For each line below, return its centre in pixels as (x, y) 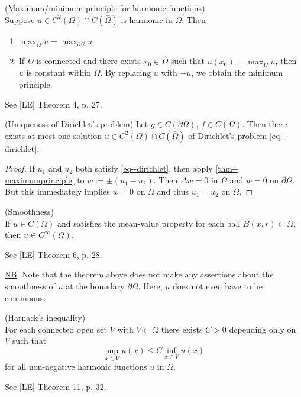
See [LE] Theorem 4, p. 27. (54, 104)
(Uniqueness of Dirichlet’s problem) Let (77, 124)
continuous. (25, 297)
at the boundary (95, 286)
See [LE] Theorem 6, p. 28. (54, 254)
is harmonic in (147, 19)
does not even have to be (217, 286)
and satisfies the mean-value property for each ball (149, 223)
